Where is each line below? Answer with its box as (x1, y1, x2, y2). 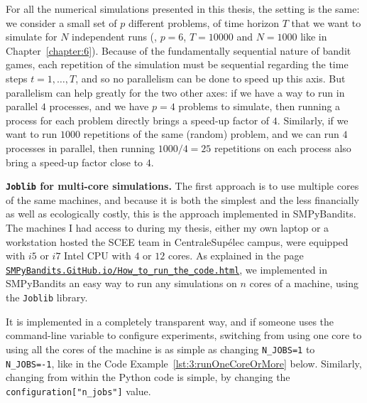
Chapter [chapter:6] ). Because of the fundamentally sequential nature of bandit (6, 43, 351, 58)
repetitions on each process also (214, 140, 351, 155)
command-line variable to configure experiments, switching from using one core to (6, 328, 362, 343)
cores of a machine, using (249, 276, 358, 291)
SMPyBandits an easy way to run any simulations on (6, 276, 237, 291)
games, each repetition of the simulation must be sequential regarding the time (6, 57, 349, 72)
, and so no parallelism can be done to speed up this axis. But (75, 70, 346, 85)
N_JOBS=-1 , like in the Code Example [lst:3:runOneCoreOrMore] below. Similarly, (6, 355, 362, 370)
